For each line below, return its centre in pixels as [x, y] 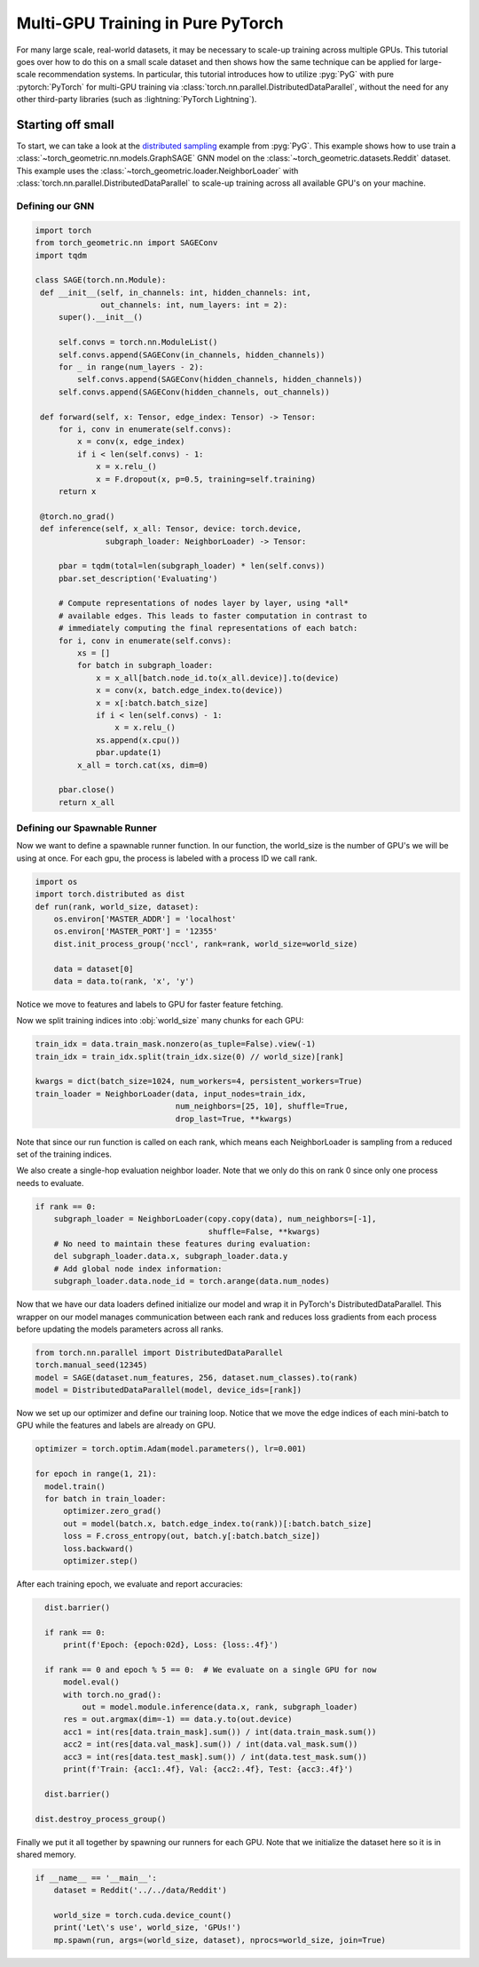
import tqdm [61, 255]
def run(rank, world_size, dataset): [117, 907]
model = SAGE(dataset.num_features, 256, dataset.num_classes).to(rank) [196, 1378]
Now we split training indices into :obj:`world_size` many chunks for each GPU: [160, 1021]
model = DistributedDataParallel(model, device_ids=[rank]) [169, 1390]
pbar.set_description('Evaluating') [138, 578]
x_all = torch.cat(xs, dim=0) [142, 765]
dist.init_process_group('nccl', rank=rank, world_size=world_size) [206, 944]
